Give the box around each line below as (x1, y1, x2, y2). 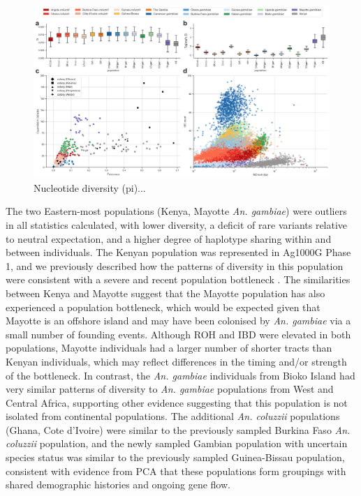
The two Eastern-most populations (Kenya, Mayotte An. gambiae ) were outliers (6, 204, 347, 218)
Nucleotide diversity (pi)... (34, 180, 146, 195)
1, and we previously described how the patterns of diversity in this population (6, 258, 344, 273)
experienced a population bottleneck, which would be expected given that (6, 299, 321, 314)
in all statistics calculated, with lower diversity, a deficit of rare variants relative (6, 217, 348, 232)
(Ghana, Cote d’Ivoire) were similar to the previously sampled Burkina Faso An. (6, 422, 351, 437)
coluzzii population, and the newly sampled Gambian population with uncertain (6, 436, 348, 451)
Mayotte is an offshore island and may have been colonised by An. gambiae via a (6, 313, 351, 328)
